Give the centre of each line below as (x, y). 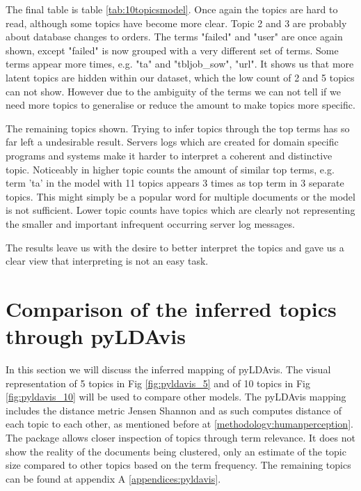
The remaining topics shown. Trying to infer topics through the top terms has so (178, 128)
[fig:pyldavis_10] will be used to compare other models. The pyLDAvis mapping (176, 397)
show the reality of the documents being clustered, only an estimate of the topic (176, 451)
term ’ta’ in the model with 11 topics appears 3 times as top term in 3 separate (175, 183)
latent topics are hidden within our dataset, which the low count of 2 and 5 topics (180, 77)
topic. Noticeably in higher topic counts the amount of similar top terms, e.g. (170, 169)
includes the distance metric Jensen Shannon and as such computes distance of (174, 410)
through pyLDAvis (96, 336)
